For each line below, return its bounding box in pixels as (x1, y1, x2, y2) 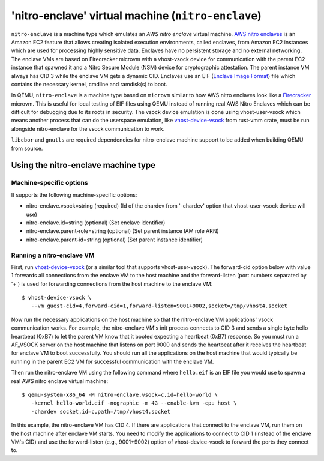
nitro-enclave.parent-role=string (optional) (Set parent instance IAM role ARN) (26, 227, 219, 235)
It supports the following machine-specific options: (11, 191, 137, 198)
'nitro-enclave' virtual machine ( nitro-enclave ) (11, 9, 262, 22)
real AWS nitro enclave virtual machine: (11, 377, 108, 384)
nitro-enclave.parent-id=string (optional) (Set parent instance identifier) (26, 236, 203, 243)
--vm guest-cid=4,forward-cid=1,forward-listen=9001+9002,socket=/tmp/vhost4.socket (31, 303, 288, 309)
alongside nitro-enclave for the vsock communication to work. (11, 125, 165, 132)
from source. (11, 145, 43, 152)
